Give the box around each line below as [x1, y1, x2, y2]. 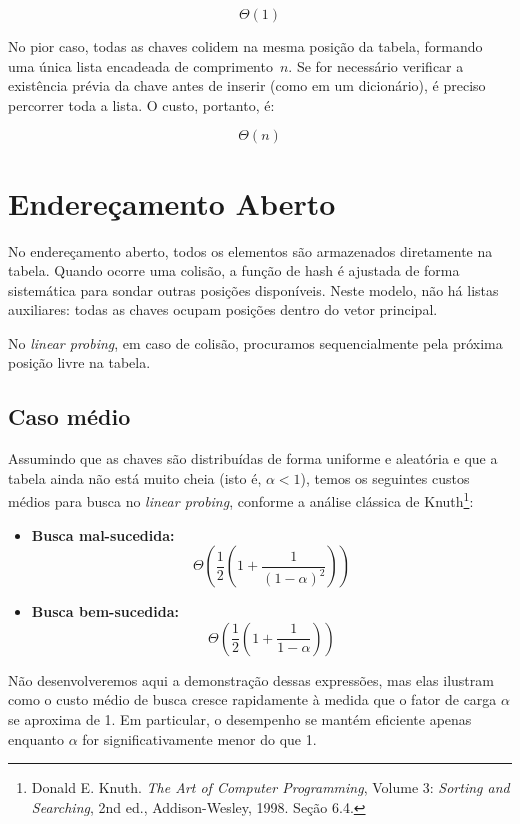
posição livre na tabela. [8, 352, 151, 373]
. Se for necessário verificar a [288, 55, 464, 76]
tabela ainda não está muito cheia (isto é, [8, 467, 262, 488]
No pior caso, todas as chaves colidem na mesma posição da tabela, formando [8, 36, 483, 56]
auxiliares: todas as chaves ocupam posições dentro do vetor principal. [8, 299, 438, 320]
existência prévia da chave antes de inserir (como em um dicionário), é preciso [8, 75, 486, 96]
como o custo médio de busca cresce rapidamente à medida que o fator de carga [8, 689, 497, 710]
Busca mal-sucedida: [31, 524, 175, 545]
